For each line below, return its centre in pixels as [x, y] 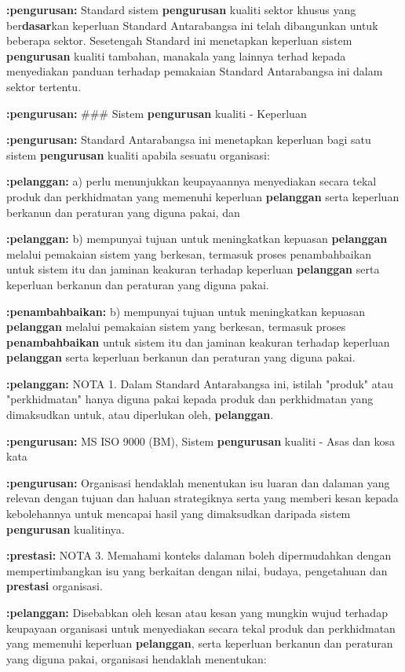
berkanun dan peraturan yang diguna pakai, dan [123, 212]
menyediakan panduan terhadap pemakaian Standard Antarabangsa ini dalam [195, 71]
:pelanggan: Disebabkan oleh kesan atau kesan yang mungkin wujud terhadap [197, 612]
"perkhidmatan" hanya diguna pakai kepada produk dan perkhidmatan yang [190, 399]
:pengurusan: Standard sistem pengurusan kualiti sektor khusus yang [181, 9]
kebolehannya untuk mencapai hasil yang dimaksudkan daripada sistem [179, 514]
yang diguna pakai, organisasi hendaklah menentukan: [137, 658]
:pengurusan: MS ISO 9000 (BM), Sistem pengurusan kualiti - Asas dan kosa [201, 441]
